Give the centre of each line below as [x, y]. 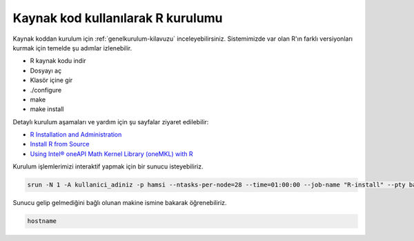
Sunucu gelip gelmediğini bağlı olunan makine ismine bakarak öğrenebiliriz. [120, 203]
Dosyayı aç [46, 70]
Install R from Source [60, 144]
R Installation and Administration [76, 135]
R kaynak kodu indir [58, 61]
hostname [42, 221]
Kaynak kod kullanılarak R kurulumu [118, 18]
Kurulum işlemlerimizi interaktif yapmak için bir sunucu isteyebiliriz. [108, 166]
